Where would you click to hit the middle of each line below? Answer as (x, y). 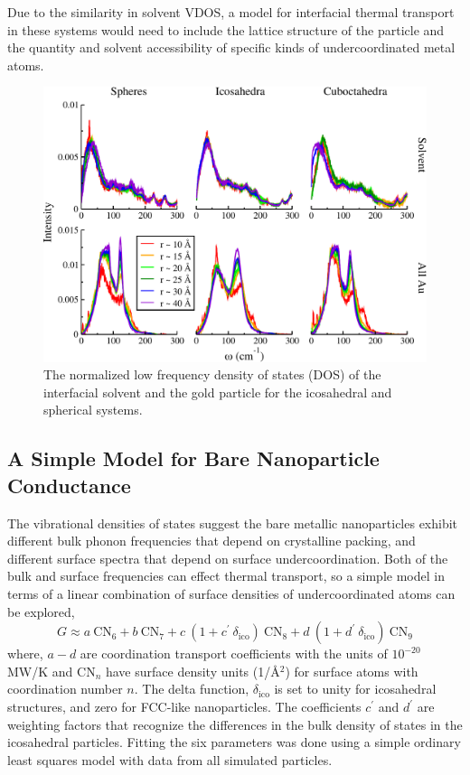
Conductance (69, 485)
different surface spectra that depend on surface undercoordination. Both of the (228, 558)
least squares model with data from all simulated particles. (170, 759)
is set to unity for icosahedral (355, 689)
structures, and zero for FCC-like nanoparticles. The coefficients (184, 707)
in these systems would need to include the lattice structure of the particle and (226, 29)
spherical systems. (93, 410)
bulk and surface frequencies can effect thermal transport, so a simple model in (226, 576)
